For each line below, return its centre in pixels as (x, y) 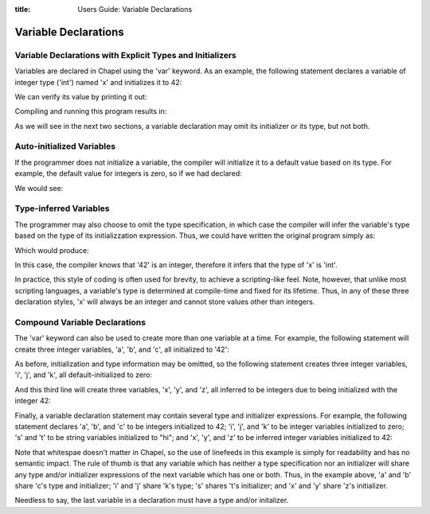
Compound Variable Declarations (80, 322)
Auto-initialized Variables (65, 146)
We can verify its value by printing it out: (81, 96)
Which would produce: (52, 250)
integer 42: (33, 401)
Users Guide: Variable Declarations (135, 9)
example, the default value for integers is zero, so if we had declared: (128, 173)
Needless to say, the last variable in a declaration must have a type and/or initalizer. (152, 500)
